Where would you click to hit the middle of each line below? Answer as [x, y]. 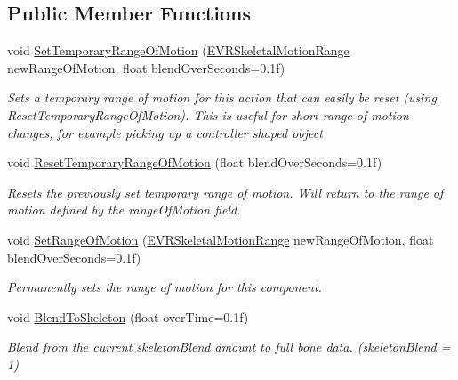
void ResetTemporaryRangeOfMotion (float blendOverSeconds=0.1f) [195, 162]
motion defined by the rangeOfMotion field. [124, 210]
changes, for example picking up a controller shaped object [165, 132]
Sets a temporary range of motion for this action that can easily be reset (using [222, 97]
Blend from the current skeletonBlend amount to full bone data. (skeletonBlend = [229, 347]
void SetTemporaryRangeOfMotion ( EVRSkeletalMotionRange [178, 50]
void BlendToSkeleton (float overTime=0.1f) [128, 316]
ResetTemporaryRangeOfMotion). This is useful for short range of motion [208, 114]
